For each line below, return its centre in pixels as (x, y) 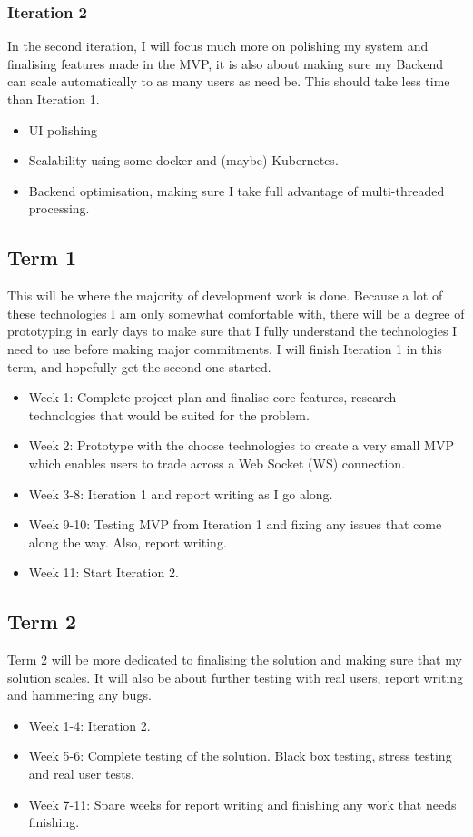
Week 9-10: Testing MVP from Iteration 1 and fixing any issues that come (235, 524)
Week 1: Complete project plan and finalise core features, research (212, 397)
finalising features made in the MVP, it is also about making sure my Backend (225, 63)
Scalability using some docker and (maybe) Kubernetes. (183, 160)
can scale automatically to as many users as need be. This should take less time (229, 81)
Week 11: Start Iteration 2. (103, 572)
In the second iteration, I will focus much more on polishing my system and (218, 46)
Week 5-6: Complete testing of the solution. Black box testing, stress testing (240, 756)
